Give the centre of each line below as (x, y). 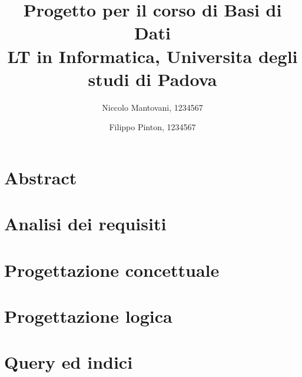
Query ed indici (69, 362)
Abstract (41, 177)
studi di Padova (152, 79)
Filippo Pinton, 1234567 (152, 127)
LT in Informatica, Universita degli (152, 56)
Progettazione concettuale (112, 269)
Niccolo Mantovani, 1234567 (152, 107)
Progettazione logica (88, 316)
